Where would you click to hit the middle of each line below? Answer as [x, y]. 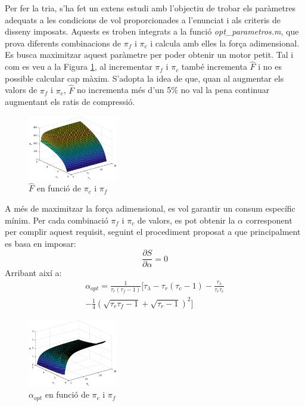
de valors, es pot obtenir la [186, 220]
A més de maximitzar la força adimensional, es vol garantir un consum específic [150, 208]
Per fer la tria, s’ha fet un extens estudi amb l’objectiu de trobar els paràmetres [150, 8]
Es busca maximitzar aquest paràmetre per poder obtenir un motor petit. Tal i [149, 55]
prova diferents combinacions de [63, 43]
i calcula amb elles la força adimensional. [225, 43]
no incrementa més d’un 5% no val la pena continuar [173, 90]
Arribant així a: [33, 273]
